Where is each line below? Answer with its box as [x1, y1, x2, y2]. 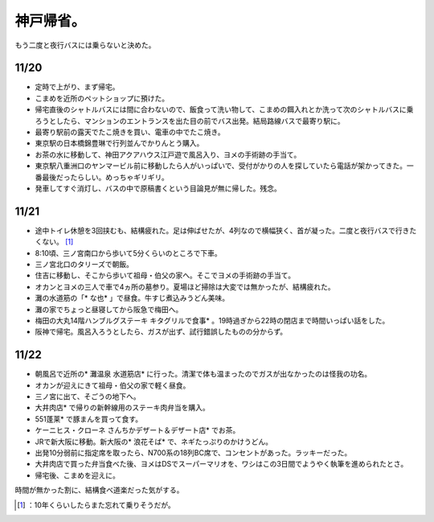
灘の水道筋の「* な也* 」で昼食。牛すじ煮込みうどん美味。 [35, 294, 229, 303]
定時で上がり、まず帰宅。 [35, 82, 120, 92]
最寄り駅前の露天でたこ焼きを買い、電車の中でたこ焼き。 [35, 127, 225, 137]
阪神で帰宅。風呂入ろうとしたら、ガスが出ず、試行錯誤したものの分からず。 [35, 327, 288, 337]
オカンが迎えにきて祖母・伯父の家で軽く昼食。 [35, 380, 190, 390]
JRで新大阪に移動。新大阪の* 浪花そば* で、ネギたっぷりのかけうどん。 [35, 437, 273, 446]
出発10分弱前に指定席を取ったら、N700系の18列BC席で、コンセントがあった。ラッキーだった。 [35, 448, 352, 458]
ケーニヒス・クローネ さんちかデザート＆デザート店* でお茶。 [35, 425, 240, 435]
